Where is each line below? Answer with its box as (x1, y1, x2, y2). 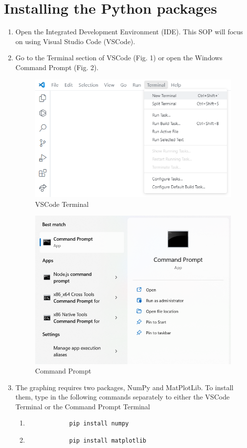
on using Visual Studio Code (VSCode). (15, 36, 135, 46)
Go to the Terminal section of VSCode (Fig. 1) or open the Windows (15, 52, 223, 63)
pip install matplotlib (69, 437, 146, 445)
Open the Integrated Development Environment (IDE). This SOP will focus (15, 26, 243, 37)
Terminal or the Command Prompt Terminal (15, 401, 150, 411)
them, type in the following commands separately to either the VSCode (15, 392, 230, 402)
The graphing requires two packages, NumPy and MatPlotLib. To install (15, 382, 234, 392)
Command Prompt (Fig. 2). (15, 62, 99, 72)
